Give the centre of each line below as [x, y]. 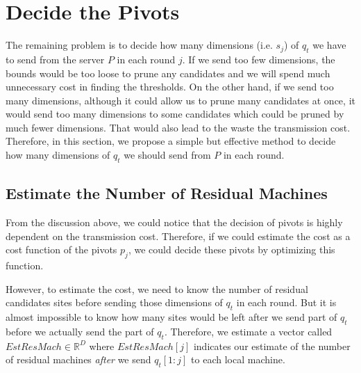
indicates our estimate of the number [272, 346]
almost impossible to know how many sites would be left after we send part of [171, 317]
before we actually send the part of [80, 331]
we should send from [167, 155]
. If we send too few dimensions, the [259, 59]
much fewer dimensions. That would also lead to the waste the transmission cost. [178, 127]
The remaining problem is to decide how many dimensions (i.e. [139, 45]
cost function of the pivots [61, 249]
